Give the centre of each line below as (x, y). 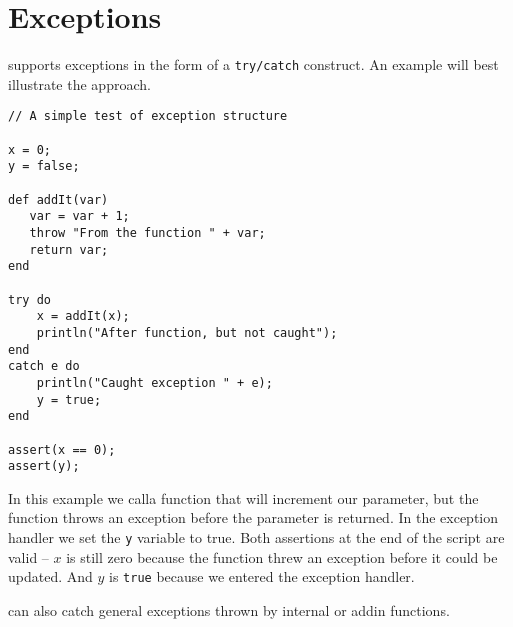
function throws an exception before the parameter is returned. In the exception (253, 517)
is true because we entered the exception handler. (262, 576)
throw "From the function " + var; (147, 232)
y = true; (69, 399)
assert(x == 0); (62, 449)
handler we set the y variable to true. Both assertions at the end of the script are (256, 537)
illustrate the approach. (79, 83)
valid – (28, 556)
